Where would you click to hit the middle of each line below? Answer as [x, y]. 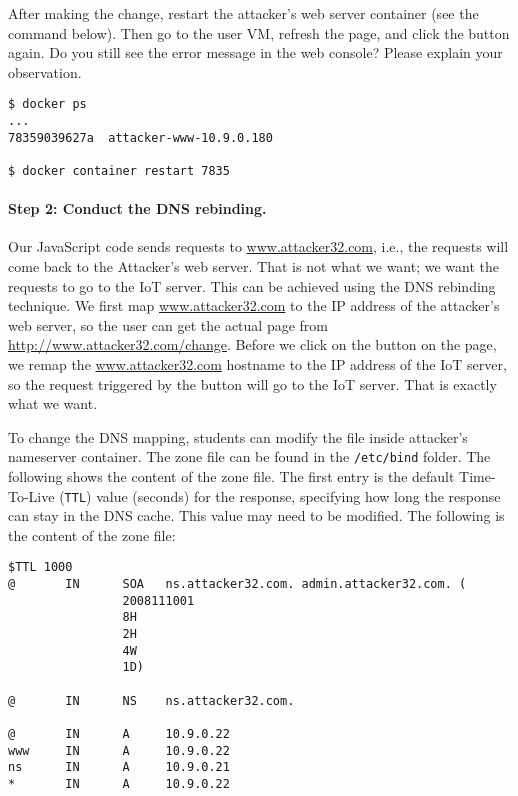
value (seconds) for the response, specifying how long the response [298, 495]
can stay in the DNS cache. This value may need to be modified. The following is [256, 515]
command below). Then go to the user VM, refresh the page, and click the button [259, 32]
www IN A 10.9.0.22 [119, 750]
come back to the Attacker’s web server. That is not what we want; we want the [254, 266]
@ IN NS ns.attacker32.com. [151, 700]
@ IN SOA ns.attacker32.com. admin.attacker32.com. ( [237, 584]
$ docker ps [47, 104]
